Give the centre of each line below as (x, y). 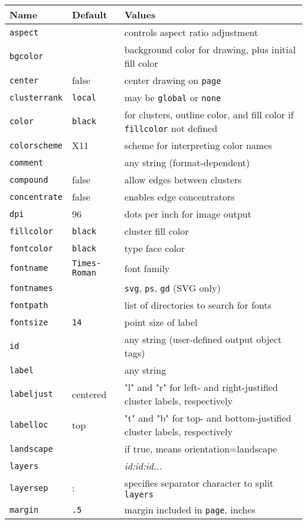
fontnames (31, 288)
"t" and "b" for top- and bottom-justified (208, 418)
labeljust (31, 394)
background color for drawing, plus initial (210, 49)
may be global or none (173, 97)
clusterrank (36, 97)
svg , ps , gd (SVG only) (172, 288)
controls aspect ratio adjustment (191, 32)
